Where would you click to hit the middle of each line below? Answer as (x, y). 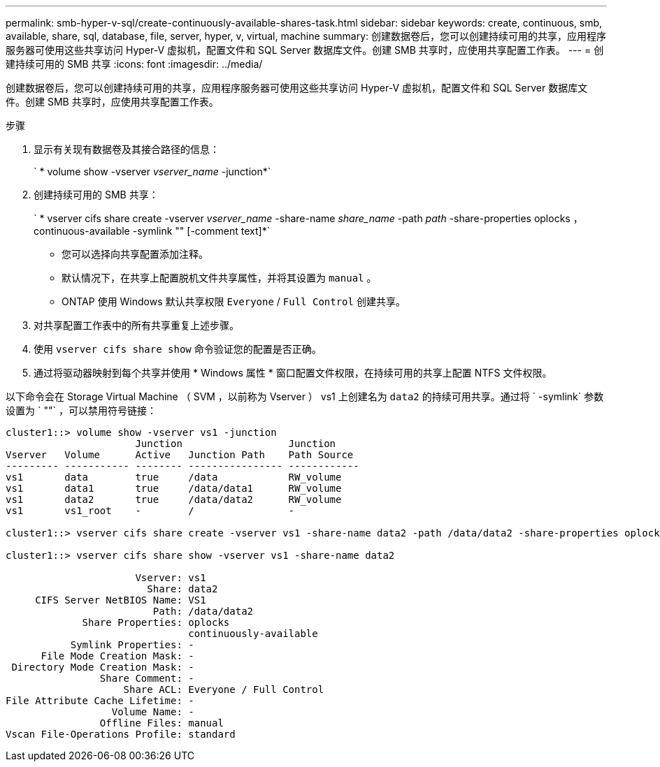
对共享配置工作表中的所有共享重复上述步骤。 (136, 325)
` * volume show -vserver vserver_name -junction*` (152, 171)
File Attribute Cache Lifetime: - (100, 701)
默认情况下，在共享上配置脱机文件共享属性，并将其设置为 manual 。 (219, 278)
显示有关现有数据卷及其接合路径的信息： (127, 149)
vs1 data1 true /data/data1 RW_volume (174, 488)
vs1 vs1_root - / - (150, 511)
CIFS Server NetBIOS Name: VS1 (121, 600)
